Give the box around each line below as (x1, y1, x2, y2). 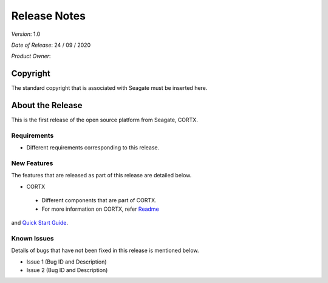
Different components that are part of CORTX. (41, 197, 157, 204)
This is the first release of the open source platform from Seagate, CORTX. (11, 116, 199, 124)
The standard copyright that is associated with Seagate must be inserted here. (11, 84, 208, 92)
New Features (11, 159, 53, 168)
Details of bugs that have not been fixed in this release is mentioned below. (11, 247, 199, 254)
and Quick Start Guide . (11, 219, 69, 226)
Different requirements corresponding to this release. (26, 144, 160, 151)
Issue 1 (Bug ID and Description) (26, 258, 107, 265)
